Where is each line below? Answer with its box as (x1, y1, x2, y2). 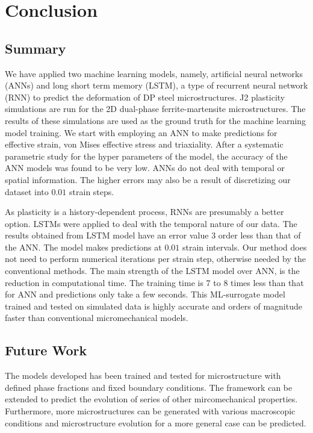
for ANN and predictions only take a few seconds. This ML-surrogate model (5, 288, 285, 301)
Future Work (5, 341, 87, 360)
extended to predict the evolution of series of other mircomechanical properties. (5, 393, 298, 405)
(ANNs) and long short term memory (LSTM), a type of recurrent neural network (5, 79, 308, 92)
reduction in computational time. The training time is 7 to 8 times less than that (5, 276, 304, 288)
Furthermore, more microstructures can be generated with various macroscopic (5, 405, 296, 417)
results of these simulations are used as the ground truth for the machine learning (5, 114, 306, 126)
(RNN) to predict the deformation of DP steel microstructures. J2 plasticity (5, 90, 285, 103)
